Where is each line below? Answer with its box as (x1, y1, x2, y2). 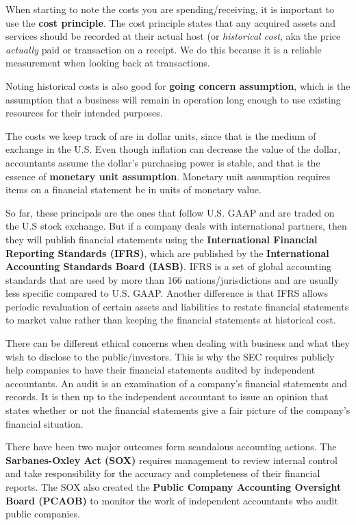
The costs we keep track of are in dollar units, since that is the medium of (5, 128, 316, 143)
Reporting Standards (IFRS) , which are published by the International (5, 245, 329, 260)
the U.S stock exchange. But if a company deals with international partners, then (5, 219, 347, 233)
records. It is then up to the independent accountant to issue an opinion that (5, 389, 329, 404)
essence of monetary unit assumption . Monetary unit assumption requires (5, 169, 331, 183)
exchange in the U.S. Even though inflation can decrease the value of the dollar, (5, 142, 341, 156)
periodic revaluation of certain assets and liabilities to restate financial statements (5, 299, 349, 313)
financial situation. (5, 416, 84, 430)
